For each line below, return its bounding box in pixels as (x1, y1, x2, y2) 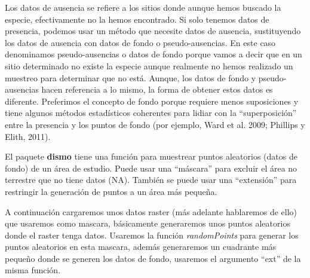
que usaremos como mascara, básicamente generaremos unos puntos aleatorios (5, 217, 290, 230)
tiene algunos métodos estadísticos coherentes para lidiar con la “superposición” (5, 106, 297, 119)
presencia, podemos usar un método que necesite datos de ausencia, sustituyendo (5, 25, 301, 37)
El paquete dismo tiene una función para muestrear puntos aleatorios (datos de (5, 150, 297, 163)
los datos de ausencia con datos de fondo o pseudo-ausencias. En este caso (5, 36, 276, 48)
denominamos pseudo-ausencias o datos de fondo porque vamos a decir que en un (5, 48, 302, 60)
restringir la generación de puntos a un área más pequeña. (5, 185, 217, 197)
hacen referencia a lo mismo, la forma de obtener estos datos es (41, 83, 273, 96)
